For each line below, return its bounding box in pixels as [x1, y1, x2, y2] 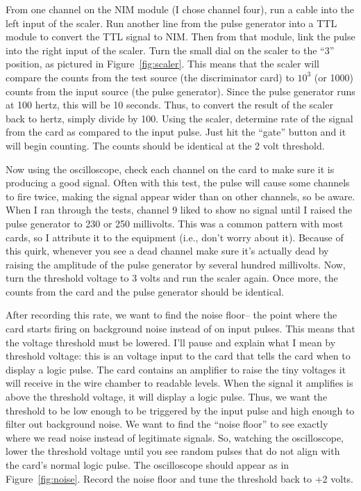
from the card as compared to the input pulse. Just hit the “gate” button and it [6, 124, 346, 139]
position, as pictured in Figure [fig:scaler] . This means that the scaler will [6, 56, 319, 71]
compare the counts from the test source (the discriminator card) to [6, 70, 294, 84]
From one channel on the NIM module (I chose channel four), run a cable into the [6, 2, 355, 16]
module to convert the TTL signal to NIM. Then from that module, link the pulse [6, 29, 355, 44]
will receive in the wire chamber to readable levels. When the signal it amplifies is [6, 376, 353, 390]
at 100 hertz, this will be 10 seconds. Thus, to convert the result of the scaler [6, 97, 333, 112]
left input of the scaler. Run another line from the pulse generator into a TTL [6, 15, 337, 30]
